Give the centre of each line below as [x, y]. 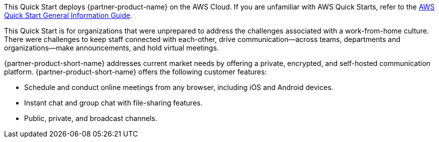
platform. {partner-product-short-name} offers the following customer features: [136, 72]
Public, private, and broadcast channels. [91, 118]
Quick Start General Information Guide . [68, 15]
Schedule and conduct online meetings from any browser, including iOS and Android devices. [179, 87]
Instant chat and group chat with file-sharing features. [114, 103]
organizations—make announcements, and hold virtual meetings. [112, 48]
